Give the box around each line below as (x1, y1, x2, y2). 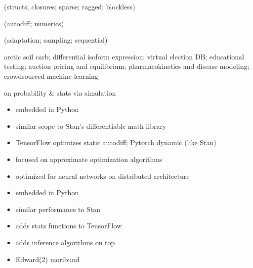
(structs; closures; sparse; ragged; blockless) (4, 1, 135, 11)
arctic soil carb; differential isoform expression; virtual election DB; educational (4, 51, 244, 61)
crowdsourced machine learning (4, 70, 98, 81)
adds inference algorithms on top (15, 237, 115, 247)
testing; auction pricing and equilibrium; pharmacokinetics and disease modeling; (4, 61, 250, 71)
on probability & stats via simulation (4, 87, 116, 98)
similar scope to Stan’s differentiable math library (15, 120, 167, 131)
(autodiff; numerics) (4, 18, 64, 28)
